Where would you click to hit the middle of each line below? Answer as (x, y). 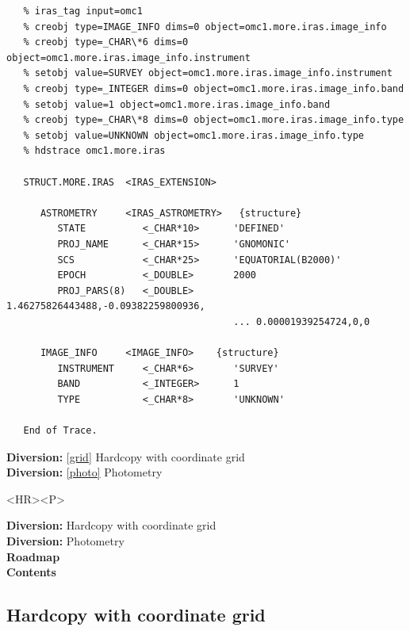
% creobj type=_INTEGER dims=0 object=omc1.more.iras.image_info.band (214, 88)
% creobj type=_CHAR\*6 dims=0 (106, 42)
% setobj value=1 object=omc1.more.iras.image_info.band (177, 104)
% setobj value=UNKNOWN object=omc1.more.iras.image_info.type (194, 135)
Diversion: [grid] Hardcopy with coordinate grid (126, 456)
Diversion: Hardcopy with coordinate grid (111, 525)
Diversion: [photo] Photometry (84, 472)
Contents (31, 572)
